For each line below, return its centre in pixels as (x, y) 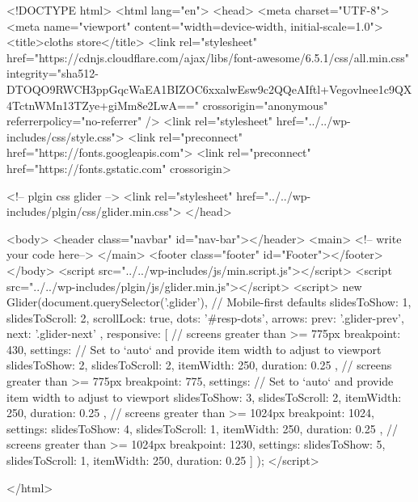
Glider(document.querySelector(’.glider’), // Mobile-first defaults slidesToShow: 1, (209, 302)
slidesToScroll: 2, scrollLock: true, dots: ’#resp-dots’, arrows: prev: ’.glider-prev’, (205, 317)
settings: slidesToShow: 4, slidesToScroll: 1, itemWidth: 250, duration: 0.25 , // (202, 428)
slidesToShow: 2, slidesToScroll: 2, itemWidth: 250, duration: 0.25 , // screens (199, 365)
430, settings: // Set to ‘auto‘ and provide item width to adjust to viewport (194, 349)
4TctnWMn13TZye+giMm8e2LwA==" (103, 105)
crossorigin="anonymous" (265, 105)
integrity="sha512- (53, 73)
